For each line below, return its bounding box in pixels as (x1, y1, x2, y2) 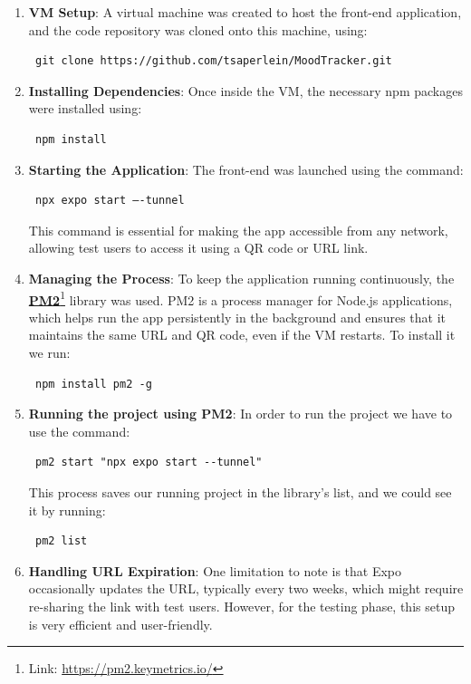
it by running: (28, 500, 106, 519)
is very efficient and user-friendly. (28, 614, 213, 633)
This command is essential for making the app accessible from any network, (28, 220, 448, 239)
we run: (28, 342, 71, 361)
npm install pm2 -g (34, 377, 152, 390)
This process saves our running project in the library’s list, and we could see (28, 482, 452, 501)
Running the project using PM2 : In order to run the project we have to (28, 404, 453, 423)
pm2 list (34, 535, 88, 548)
